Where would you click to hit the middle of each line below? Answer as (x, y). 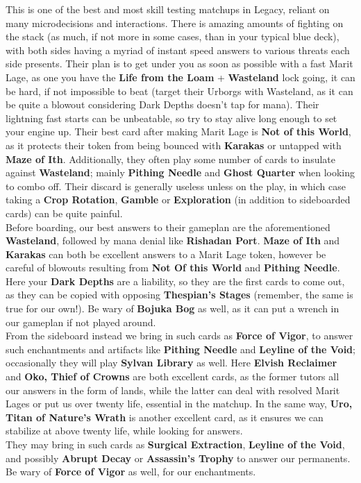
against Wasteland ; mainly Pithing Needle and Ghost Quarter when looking (180, 172)
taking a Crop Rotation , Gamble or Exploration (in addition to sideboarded (178, 200)
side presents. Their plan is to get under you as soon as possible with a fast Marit (179, 63)
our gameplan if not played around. (81, 322)
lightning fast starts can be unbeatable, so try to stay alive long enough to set (171, 118)
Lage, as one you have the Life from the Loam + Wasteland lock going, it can (180, 77)
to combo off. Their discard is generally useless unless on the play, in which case (176, 186)
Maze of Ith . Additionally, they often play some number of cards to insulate (170, 159)
